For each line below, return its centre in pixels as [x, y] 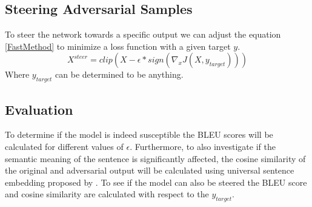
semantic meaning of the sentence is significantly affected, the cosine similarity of [155, 158]
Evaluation [39, 109]
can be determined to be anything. [119, 74]
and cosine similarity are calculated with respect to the [107, 194]
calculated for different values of [64, 146]
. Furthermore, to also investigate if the [203, 146]
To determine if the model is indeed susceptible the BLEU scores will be [139, 134]
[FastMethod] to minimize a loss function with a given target [118, 46]
